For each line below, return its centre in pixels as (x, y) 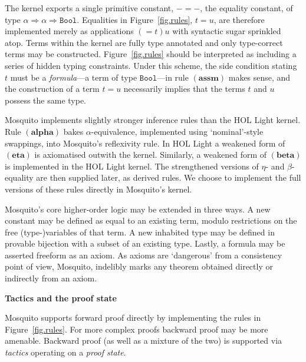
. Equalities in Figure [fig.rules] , (135, 19)
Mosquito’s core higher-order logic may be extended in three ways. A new (138, 209)
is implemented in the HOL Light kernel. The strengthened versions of (132, 166)
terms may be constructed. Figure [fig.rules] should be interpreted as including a (151, 54)
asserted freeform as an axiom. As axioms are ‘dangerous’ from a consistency (144, 255)
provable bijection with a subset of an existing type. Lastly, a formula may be (145, 243)
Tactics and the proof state (61, 298)
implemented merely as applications (69, 31)
